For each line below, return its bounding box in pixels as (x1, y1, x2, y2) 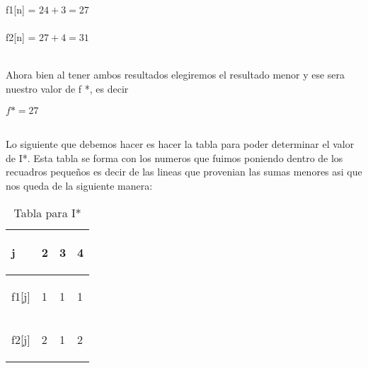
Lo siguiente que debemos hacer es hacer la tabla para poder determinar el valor (6, 137, 355, 151)
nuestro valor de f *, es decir (6, 81, 129, 96)
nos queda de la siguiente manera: (6, 178, 153, 192)
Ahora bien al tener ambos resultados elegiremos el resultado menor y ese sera (6, 67, 345, 82)
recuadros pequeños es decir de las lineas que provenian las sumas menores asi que (6, 164, 362, 179)
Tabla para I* (13, 204, 81, 221)
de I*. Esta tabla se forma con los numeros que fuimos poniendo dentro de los (6, 150, 343, 165)
